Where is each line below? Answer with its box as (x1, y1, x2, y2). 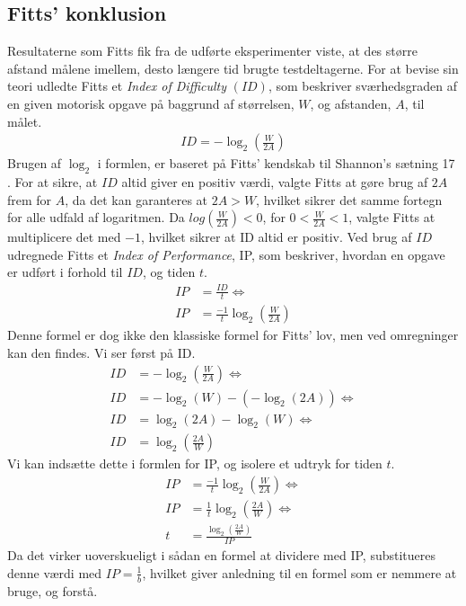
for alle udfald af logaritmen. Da (7, 208, 185, 227)
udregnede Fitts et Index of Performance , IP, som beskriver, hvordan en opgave (7, 245, 445, 263)
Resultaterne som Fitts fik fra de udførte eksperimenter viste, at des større (7, 41, 418, 60)
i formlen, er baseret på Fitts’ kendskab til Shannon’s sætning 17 (97, 154, 455, 173)
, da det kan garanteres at (65, 190, 208, 209)
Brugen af (7, 154, 62, 173)
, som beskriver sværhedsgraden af (268, 76, 457, 95)
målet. (7, 111, 42, 130)
